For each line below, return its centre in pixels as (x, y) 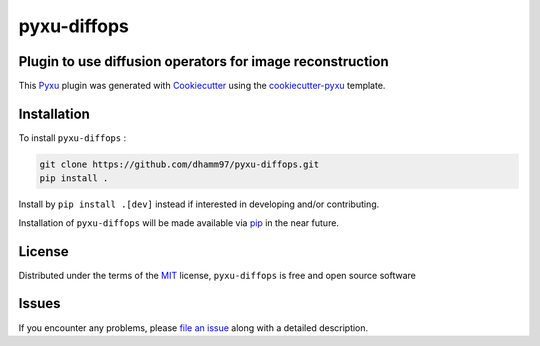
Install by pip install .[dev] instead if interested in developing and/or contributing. (199, 204)
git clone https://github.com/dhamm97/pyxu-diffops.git (179, 164)
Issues (39, 303)
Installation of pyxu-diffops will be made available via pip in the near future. (179, 222)
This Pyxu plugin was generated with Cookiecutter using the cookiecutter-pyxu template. (202, 86)
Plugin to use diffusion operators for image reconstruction (203, 61)
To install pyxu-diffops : (72, 137)
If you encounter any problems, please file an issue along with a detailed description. (193, 327)
